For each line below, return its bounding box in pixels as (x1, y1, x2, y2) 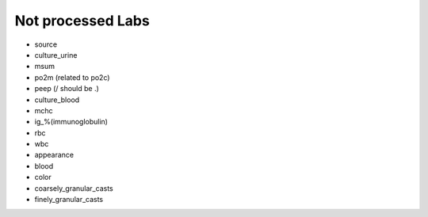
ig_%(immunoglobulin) (34, 117, 109, 127)
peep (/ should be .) (34, 84, 99, 93)
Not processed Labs (14, 12, 150, 29)
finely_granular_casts (34, 195, 104, 204)
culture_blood (34, 95, 80, 105)
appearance (34, 150, 75, 160)
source (34, 40, 58, 49)
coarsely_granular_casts (34, 183, 114, 193)
